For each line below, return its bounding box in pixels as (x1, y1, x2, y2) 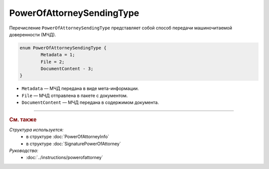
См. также (9, 116, 37, 123)
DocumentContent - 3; (40, 66, 94, 72)
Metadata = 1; (40, 52, 75, 58)
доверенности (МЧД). (9, 31, 56, 37)
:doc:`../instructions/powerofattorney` (26, 155, 103, 161)
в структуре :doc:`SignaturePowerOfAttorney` (26, 141, 122, 147)
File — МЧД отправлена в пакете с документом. (21, 92, 128, 98)
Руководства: (9, 148, 38, 154)
